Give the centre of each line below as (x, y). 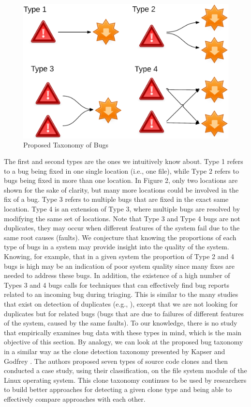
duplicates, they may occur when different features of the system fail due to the (122, 228)
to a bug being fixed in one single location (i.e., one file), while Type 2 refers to (121, 171)
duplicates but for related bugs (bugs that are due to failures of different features (124, 313)
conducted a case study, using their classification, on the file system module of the (125, 370)
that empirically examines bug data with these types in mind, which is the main (123, 332)
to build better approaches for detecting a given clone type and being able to (118, 389)
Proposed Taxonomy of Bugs (66, 145)
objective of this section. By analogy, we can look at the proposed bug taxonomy (124, 342)
